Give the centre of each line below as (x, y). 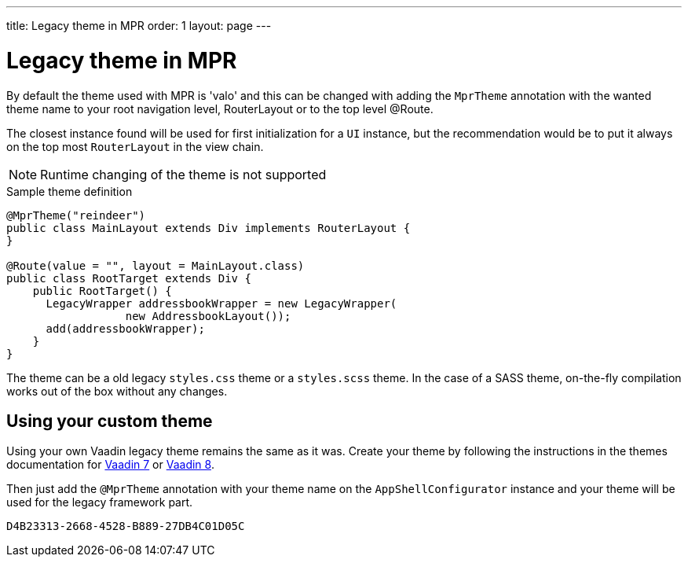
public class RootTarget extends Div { (129, 278)
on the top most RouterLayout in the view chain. (135, 146)
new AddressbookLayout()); (208, 316)
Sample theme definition (70, 191)
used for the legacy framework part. (100, 502)
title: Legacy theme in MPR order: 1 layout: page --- (139, 26)
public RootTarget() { (102, 291)
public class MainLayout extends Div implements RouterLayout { (209, 228)
